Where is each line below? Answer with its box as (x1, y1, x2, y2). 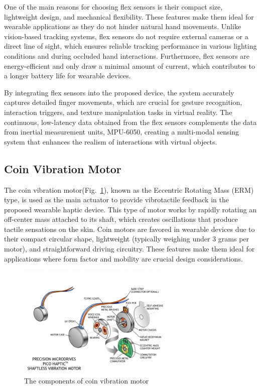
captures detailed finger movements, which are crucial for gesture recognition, (4, 97, 242, 107)
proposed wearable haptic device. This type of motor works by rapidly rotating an (4, 204, 256, 214)
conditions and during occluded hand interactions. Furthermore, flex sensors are (4, 50, 249, 61)
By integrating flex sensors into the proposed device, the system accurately (4, 87, 234, 97)
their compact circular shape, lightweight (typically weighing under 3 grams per (4, 233, 249, 244)
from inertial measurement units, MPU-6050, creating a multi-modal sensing (4, 126, 239, 137)
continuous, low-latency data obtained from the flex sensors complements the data (4, 116, 257, 127)
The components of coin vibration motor (24, 375, 149, 386)
